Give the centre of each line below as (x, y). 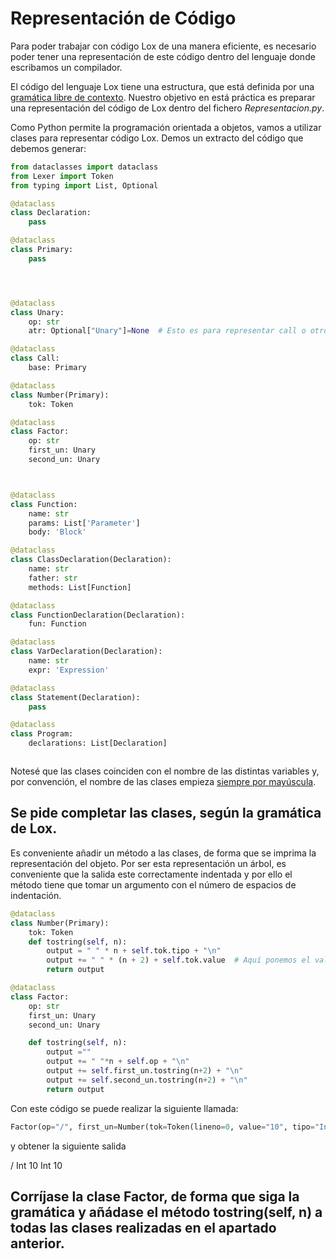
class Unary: (37, 312)
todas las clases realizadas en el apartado (143, 1227)
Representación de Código (123, 18)
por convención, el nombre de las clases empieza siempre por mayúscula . (163, 782)
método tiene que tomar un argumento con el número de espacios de (153, 884)
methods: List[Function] (80, 587)
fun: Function (57, 624)
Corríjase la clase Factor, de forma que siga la (155, 1196)
